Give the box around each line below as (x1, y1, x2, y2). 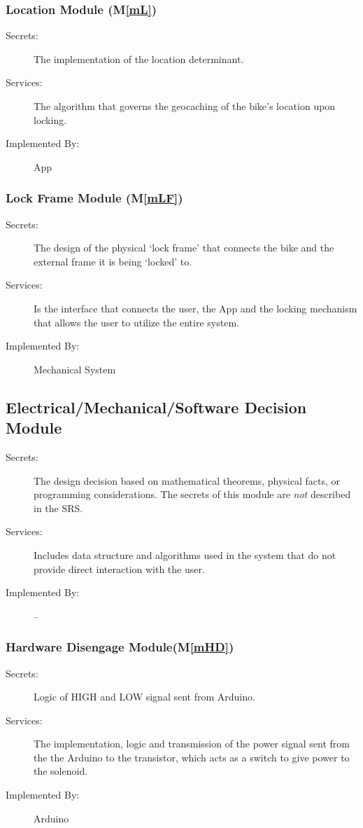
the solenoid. (34, 764, 88, 778)
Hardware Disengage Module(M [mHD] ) (6, 638, 234, 656)
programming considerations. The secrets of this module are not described (34, 487, 351, 502)
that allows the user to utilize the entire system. (34, 315, 239, 329)
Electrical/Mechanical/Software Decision (6, 396, 307, 418)
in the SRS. (34, 500, 83, 515)
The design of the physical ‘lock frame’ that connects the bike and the (34, 240, 334, 255)
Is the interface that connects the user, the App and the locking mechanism (34, 301, 357, 315)
